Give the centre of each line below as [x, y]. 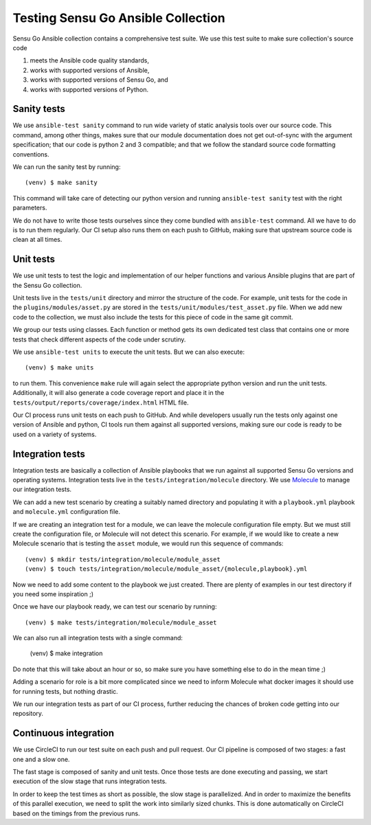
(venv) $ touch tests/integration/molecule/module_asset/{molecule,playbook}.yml [166, 569]
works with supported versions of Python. [89, 89]
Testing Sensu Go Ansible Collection [119, 18]
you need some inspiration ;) [53, 594]
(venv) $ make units [59, 368]
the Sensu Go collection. [47, 285]
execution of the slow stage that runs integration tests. [90, 781]
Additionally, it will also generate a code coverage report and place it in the [119, 393]
